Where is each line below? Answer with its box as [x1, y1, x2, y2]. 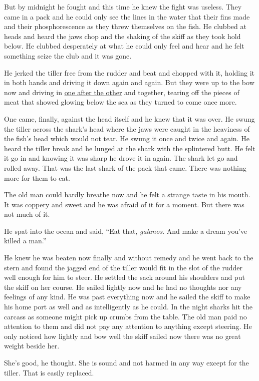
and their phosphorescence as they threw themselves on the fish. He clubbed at [4, 21, 246, 32]
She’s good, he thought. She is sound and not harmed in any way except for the [4, 357, 249, 367]
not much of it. [4, 209, 50, 219]
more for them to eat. [4, 172, 70, 183]
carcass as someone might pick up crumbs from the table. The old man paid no [4, 311, 247, 321]
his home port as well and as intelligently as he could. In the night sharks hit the [4, 301, 252, 312]
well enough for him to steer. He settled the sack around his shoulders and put [4, 272, 245, 282]
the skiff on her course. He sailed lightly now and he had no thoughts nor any [4, 281, 242, 292]
